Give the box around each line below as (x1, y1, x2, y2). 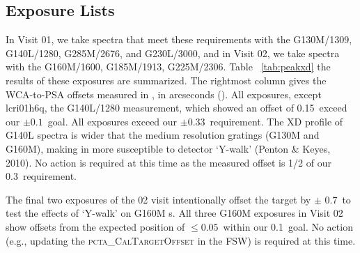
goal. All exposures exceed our (47, 114, 178, 128)
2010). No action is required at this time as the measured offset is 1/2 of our (6, 155, 332, 169)
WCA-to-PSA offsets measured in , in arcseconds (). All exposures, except (6, 86, 322, 101)
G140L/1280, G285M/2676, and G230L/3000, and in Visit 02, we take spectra (6, 45, 340, 60)
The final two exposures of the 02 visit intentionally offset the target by (6, 192, 311, 206)
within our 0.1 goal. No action (223, 219, 353, 233)
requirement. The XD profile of (210, 114, 343, 128)
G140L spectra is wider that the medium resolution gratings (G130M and (6, 128, 320, 142)
